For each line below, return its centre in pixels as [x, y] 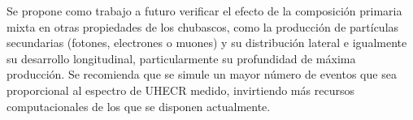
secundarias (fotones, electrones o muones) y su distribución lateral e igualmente [207, 43]
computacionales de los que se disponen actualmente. [139, 106]
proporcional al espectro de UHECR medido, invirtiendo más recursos [180, 90]
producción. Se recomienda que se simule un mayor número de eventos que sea [202, 74]
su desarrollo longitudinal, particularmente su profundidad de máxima [181, 58]
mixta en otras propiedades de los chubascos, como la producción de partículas [203, 26]
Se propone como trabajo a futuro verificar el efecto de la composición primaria [204, 11]
